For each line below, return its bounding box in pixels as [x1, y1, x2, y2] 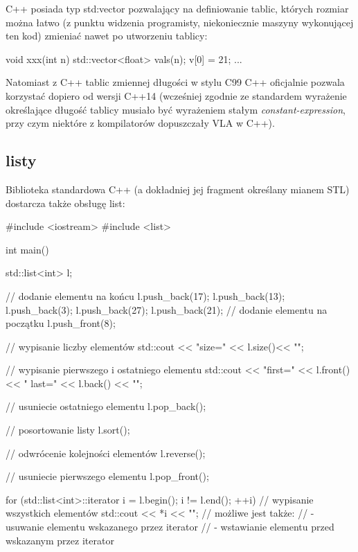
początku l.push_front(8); [6, 316, 116, 330]
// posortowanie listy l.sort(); [6, 422, 130, 437]
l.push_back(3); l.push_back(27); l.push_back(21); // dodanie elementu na [6, 302, 328, 317]
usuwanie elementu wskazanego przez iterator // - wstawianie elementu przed [6, 519, 334, 534]
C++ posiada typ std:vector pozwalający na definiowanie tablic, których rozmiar [6, 1, 349, 15]
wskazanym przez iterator [6, 533, 114, 547]
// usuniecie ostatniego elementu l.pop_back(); [6, 399, 206, 413]
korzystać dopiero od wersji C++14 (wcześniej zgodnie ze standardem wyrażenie [6, 88, 347, 103]
